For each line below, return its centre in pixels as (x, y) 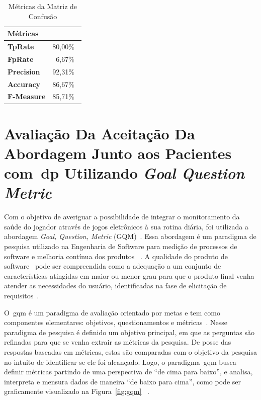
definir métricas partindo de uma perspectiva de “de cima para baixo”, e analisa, (128, 372)
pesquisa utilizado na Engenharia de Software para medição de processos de (121, 246)
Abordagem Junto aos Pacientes (118, 153)
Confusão (43, 16)
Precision (24, 71)
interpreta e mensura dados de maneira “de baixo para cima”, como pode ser (122, 381)
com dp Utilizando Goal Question (124, 173)
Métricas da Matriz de (43, 6)
